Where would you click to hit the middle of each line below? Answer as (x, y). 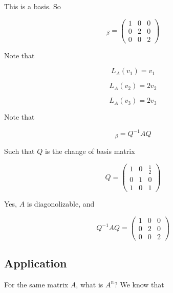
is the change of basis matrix (90, 151)
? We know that (139, 284)
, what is (90, 284)
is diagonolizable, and (61, 203)
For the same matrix (36, 284)
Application (36, 263)
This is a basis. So (33, 6)
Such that (19, 151)
